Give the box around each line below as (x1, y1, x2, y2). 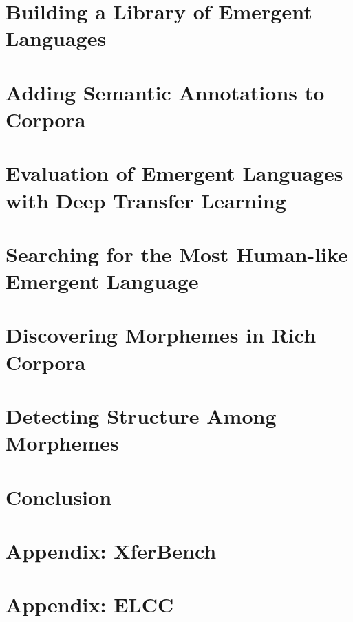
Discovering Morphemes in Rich (6, 321, 317, 349)
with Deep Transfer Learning (6, 186, 286, 214)
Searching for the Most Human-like (6, 239, 348, 268)
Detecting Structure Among (6, 402, 277, 429)
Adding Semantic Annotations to (6, 78, 325, 106)
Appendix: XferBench (6, 536, 217, 564)
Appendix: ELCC (6, 590, 174, 619)
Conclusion (6, 482, 112, 511)
